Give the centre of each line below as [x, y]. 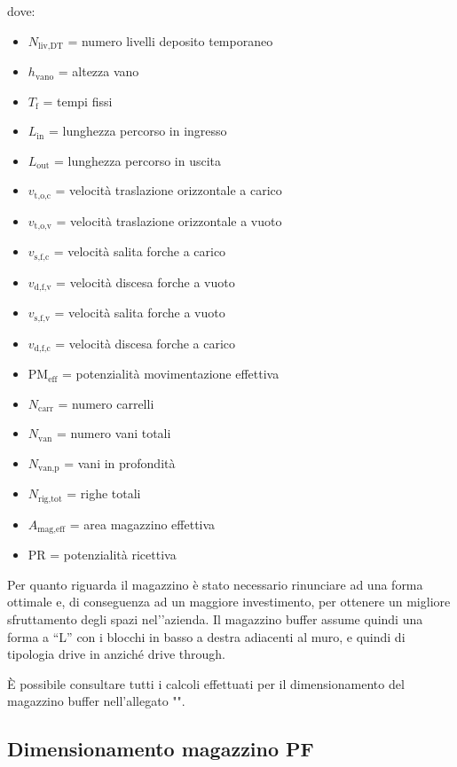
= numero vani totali [114, 433]
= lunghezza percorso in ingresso [138, 131]
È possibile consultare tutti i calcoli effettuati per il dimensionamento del [206, 683]
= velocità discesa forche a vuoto [146, 282]
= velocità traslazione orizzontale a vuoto [169, 220]
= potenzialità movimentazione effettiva [170, 374]
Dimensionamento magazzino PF [161, 749]
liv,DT [51, 47]
